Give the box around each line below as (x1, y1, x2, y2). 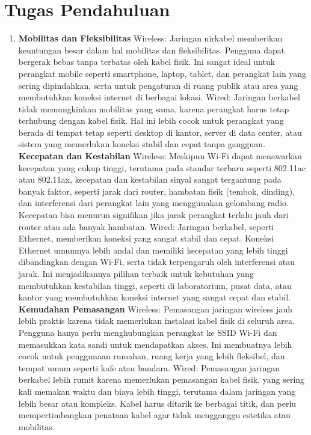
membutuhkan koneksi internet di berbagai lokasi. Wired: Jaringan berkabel (18, 91, 300, 103)
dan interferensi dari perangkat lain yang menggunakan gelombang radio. (18, 196, 289, 209)
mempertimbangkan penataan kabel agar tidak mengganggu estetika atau (18, 409, 291, 421)
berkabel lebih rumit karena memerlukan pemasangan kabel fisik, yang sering (18, 373, 305, 386)
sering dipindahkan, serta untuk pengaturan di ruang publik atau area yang (18, 79, 298, 91)
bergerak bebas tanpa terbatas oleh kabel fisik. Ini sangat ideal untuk (18, 55, 276, 68)
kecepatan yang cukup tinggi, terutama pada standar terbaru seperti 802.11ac (18, 161, 306, 174)
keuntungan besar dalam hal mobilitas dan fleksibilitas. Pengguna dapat (18, 43, 285, 56)
